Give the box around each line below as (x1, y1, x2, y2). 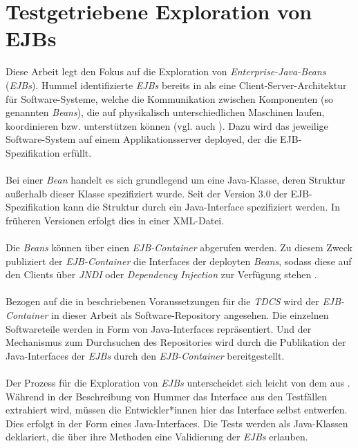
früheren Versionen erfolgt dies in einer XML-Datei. (6, 213, 225, 227)
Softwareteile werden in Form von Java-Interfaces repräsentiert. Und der (6, 321, 312, 335)
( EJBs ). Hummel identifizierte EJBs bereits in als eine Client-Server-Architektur (6, 77, 347, 92)
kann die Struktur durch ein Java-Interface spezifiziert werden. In (63, 199, 340, 214)
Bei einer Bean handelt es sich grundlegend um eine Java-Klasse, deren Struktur (6, 173, 346, 187)
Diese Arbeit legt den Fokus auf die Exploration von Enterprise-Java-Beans (6, 64, 326, 79)
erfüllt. (63, 145, 92, 159)
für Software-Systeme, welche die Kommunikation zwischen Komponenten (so (6, 91, 333, 106)
